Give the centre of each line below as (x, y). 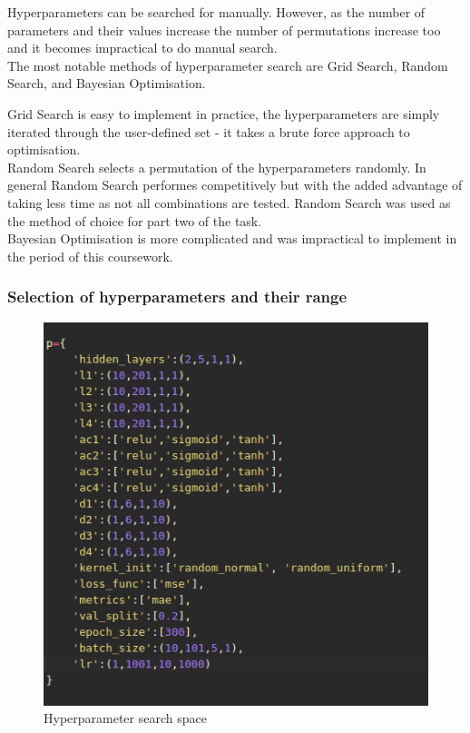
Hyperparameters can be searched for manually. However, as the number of (216, 12)
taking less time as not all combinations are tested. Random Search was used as (229, 202)
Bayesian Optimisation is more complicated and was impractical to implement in (232, 238)
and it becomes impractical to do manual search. (142, 48)
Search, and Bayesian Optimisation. (107, 83)
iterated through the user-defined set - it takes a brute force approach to (209, 131)
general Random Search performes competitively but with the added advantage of (235, 185)
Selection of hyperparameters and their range (177, 297)
